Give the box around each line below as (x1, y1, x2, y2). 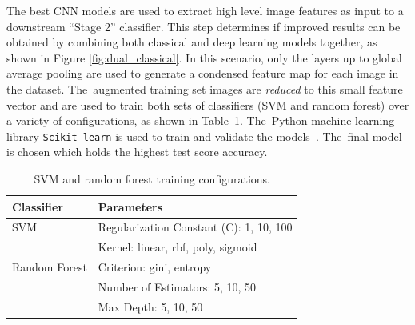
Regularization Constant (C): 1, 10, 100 (98, 219, 293, 235)
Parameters (98, 198, 163, 215)
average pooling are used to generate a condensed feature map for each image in (6, 65, 399, 82)
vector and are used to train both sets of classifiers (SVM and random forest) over (6, 96, 409, 113)
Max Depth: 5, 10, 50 (98, 298, 203, 315)
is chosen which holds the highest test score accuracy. (6, 143, 268, 160)
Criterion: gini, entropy (98, 259, 212, 275)
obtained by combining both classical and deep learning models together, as (6, 34, 377, 50)
